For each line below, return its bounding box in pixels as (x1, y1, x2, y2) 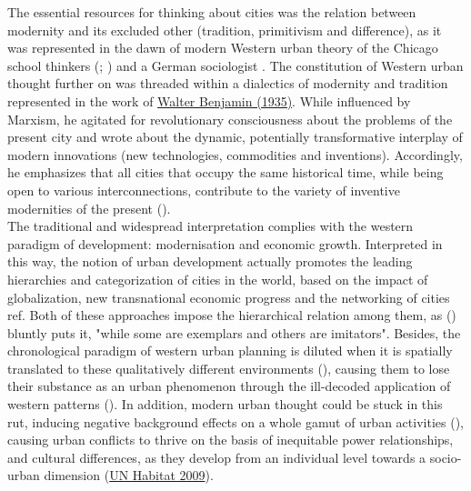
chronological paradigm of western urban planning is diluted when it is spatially (7, 341, 453, 360)
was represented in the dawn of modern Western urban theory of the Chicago (7, 38, 438, 57)
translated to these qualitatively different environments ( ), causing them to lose (7, 358, 450, 377)
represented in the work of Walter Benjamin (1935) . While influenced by (7, 91, 411, 110)
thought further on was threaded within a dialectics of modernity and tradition (7, 74, 448, 93)
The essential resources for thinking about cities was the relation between (7, 3, 416, 21)
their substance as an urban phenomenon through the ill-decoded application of (7, 376, 451, 396)
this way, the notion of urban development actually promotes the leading (7, 252, 413, 271)
